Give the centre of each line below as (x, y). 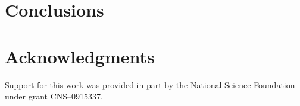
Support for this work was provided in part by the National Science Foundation (150, 84)
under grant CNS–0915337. (54, 96)
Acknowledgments (80, 56)
